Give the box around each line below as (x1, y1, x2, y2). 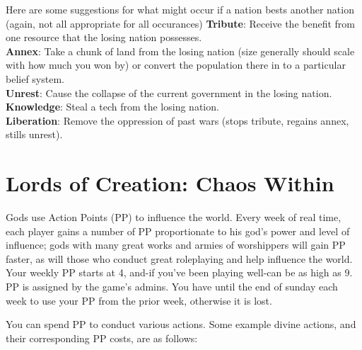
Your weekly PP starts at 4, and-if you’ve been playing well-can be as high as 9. (6, 265, 353, 280)
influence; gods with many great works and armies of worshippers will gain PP (6, 237, 346, 252)
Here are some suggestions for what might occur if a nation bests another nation (6, 2, 354, 16)
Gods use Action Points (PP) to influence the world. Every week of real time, (6, 210, 341, 225)
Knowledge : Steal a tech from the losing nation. (6, 99, 219, 114)
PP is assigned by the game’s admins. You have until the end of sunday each (6, 279, 338, 294)
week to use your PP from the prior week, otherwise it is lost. (6, 293, 272, 307)
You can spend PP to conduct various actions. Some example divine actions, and (6, 317, 356, 332)
